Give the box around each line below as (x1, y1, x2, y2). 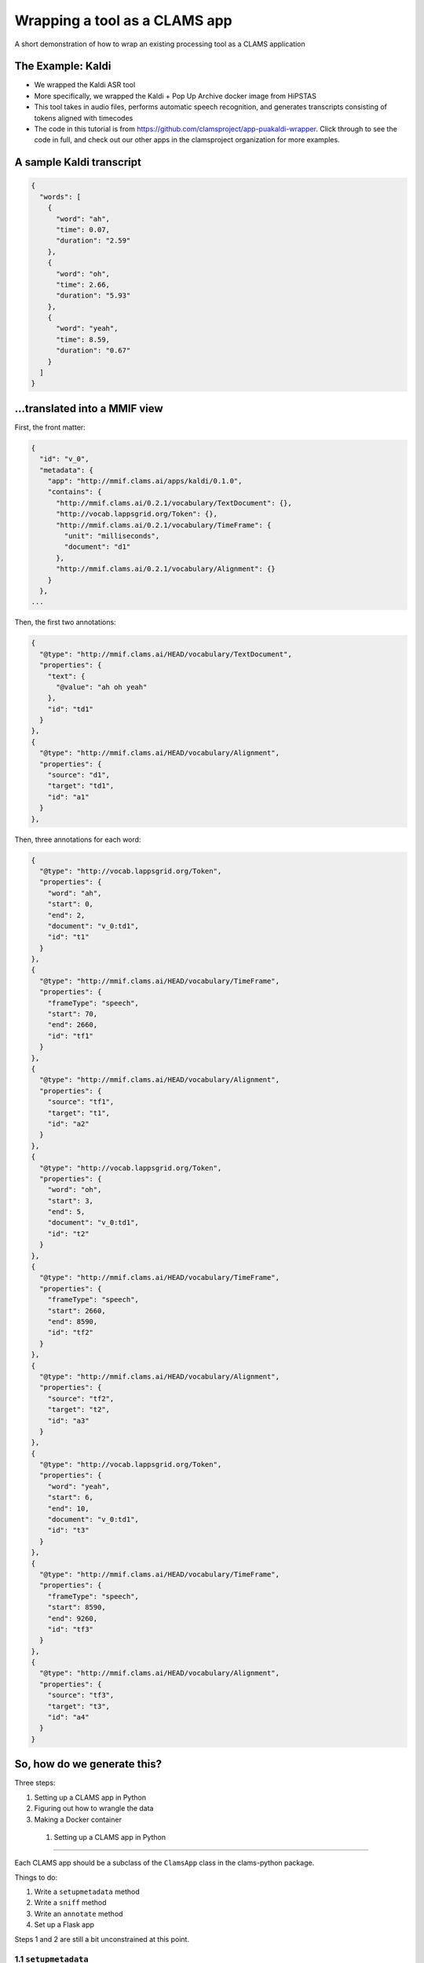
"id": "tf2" (47, 1328, 94, 1337)
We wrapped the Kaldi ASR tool (34, 80, 136, 90)
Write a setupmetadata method (34, 1887, 141, 1896)
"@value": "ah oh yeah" (56, 682, 148, 691)
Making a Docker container (34, 1815, 122, 1824)
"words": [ (39, 192, 82, 201)
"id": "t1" (47, 933, 90, 941)
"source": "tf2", (47, 1394, 115, 1403)
